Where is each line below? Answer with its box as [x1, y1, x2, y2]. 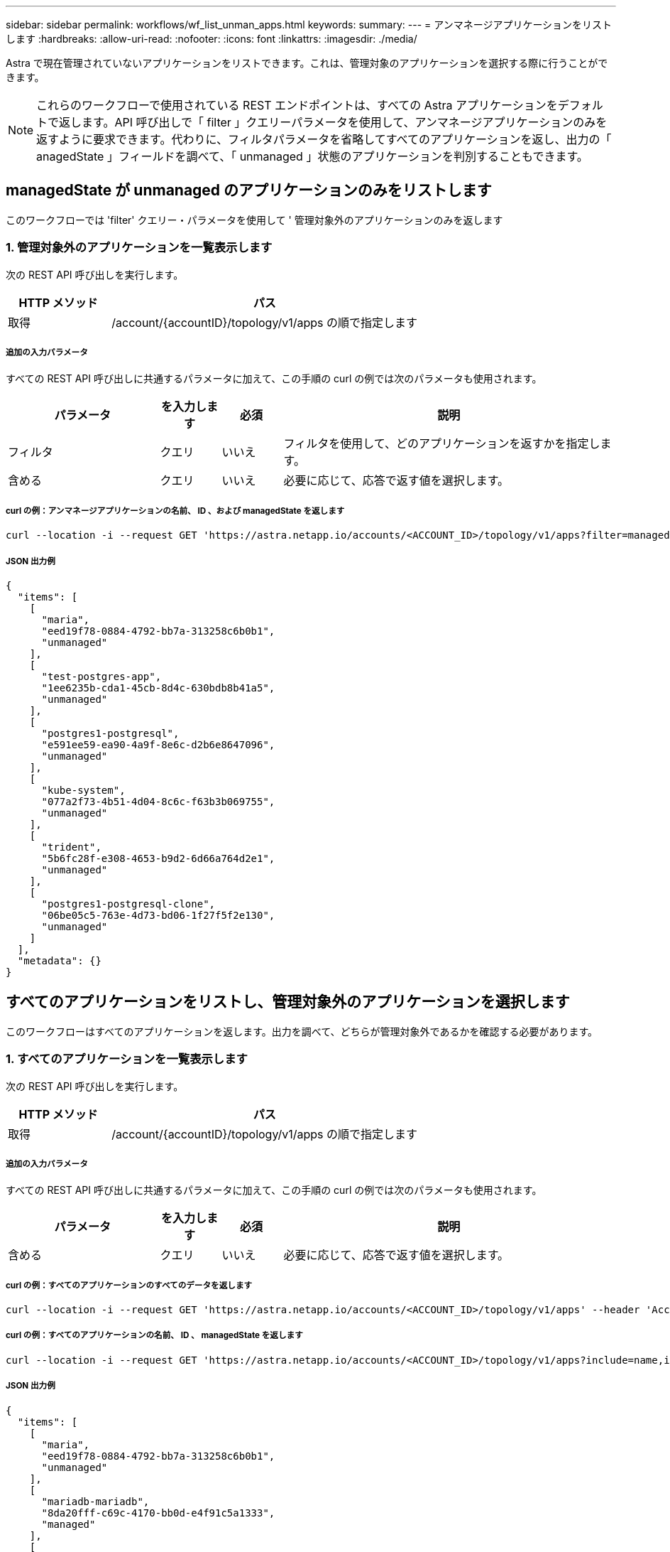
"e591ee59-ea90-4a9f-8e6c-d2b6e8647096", [41, 738, 275, 750]
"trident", [41, 841, 101, 853]
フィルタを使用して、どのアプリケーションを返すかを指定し [283, 436, 600, 451]
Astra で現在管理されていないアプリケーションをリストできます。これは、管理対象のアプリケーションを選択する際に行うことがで [6, 57, 608, 69]
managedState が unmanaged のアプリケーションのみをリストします [6, 181, 492, 200]
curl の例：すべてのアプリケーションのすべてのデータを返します [6, 1280, 253, 1290]
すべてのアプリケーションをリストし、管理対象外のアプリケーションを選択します [6, 993, 570, 1011]
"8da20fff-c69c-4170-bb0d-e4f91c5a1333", [41, 1507, 275, 1519]
